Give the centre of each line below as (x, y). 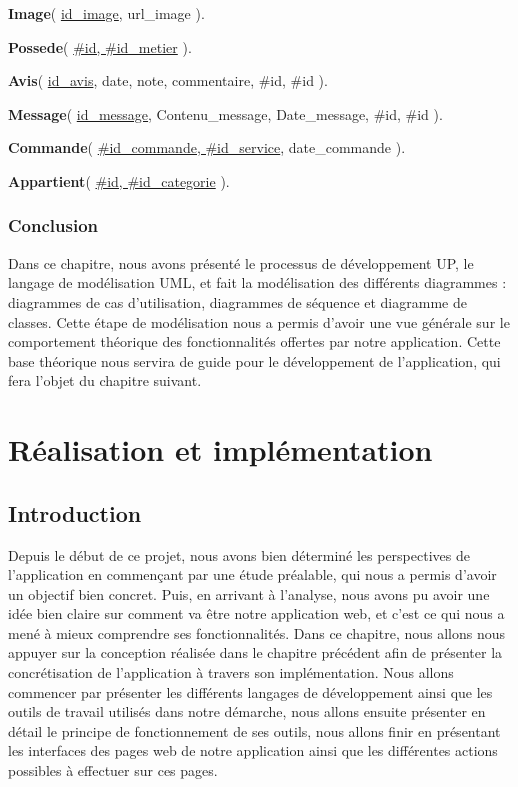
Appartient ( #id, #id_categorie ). (119, 180)
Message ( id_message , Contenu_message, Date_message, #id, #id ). (225, 113)
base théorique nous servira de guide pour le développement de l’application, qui (254, 360)
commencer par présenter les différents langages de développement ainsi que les (250, 691)
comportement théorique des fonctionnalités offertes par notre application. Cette (254, 341)
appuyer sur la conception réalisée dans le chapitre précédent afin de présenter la (255, 652)
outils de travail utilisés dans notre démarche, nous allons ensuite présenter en (247, 711)
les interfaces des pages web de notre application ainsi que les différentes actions (253, 750)
